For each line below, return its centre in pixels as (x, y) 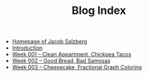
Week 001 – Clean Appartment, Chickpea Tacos (72, 55)
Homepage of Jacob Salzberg (49, 42)
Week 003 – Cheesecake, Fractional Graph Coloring (77, 67)
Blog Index (99, 11)
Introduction (27, 48)
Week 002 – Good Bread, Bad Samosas (61, 61)
